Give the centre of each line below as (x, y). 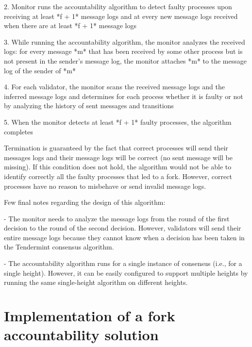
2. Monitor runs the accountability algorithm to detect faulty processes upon (118, 6)
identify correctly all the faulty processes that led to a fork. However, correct (118, 176)
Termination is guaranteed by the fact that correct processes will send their (116, 148)
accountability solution (81, 335)
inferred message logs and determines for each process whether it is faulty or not (124, 96)
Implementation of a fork (90, 316)
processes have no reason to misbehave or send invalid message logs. (105, 186)
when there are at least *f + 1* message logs (70, 25)
